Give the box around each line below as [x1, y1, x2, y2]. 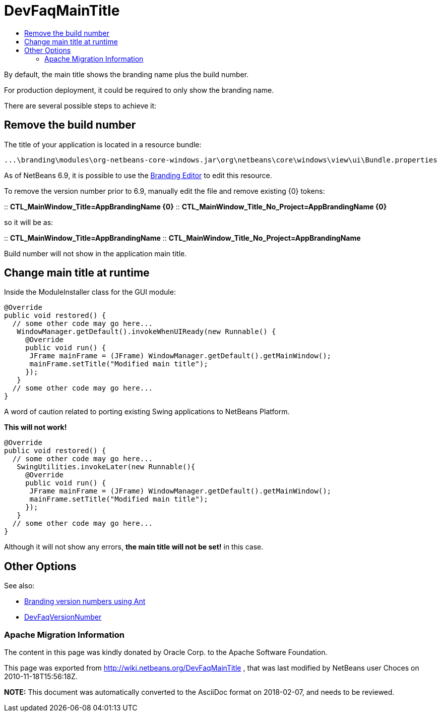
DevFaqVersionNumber [24, 613, 102, 622]
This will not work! [4, 423, 67, 432]
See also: [4, 581, 35, 590]
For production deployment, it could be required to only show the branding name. [4, 85, 274, 94]
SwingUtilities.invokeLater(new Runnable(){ [17, 463, 196, 471]
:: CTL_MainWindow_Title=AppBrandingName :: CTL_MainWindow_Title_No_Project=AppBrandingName [4, 233, 361, 242]
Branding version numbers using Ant [24, 597, 146, 606]
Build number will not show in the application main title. [4, 249, 187, 258]
